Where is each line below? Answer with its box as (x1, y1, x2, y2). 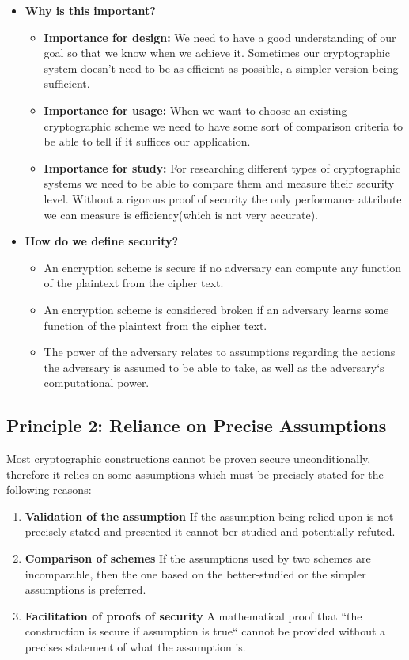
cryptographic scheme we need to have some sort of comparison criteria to (44, 117, 403, 134)
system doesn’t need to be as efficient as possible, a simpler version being (44, 59, 399, 76)
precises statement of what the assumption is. (25, 639, 246, 655)
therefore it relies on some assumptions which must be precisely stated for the (6, 465, 384, 482)
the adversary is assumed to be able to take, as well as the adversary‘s (44, 358, 384, 375)
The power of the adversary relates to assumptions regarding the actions (44, 343, 396, 360)
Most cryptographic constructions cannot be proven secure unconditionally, (6, 450, 371, 467)
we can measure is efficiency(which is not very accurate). (44, 206, 318, 222)
